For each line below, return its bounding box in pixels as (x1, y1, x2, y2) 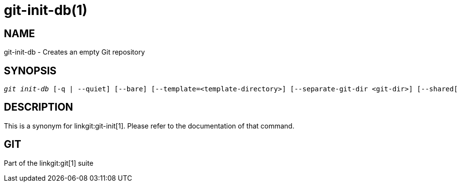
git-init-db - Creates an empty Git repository (4, 48, 145, 57)
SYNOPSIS (4, 64, 57, 77)
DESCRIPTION (4, 101, 73, 114)
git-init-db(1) (4, 2, 88, 18)
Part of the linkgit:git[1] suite (4, 158, 94, 167)
